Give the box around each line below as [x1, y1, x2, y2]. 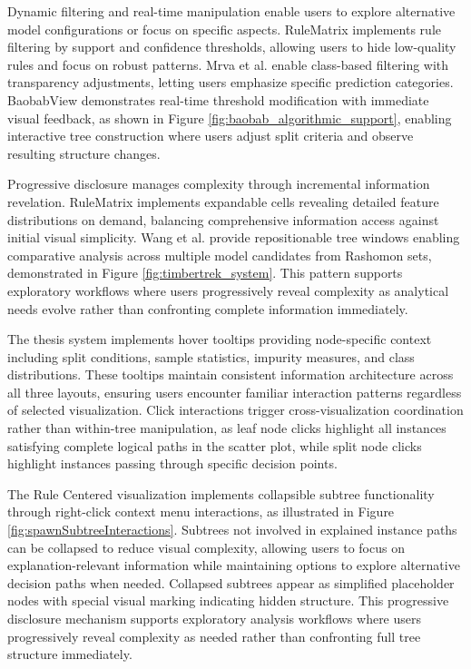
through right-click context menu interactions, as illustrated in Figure [7, 502, 395, 521]
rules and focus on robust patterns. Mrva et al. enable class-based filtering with [7, 54, 449, 74]
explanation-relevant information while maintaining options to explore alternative [7, 556, 460, 575]
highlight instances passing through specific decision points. [7, 454, 338, 473]
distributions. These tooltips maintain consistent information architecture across [7, 365, 454, 384]
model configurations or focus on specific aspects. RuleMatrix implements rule [7, 19, 441, 38]
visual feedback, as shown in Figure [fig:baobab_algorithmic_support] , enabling [7, 108, 452, 127]
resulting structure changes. [7, 143, 161, 162]
